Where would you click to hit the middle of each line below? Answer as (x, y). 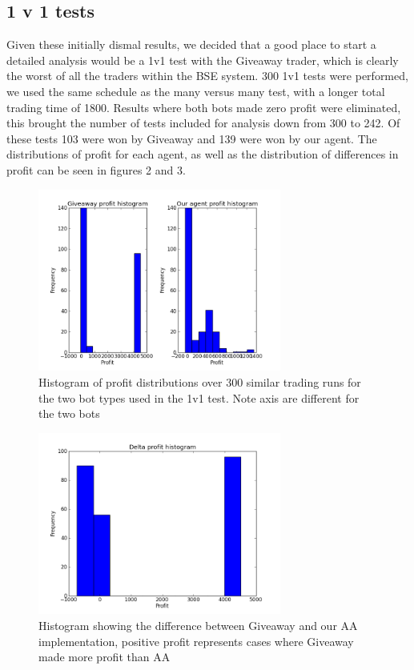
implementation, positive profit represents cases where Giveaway (196, 641)
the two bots (69, 413)
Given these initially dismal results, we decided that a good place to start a (191, 44)
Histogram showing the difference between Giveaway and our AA (198, 626)
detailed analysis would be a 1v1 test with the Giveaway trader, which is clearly (203, 60)
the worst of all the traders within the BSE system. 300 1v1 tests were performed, (207, 76)
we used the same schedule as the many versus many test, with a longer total (196, 91)
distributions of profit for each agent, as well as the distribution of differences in (203, 154)
